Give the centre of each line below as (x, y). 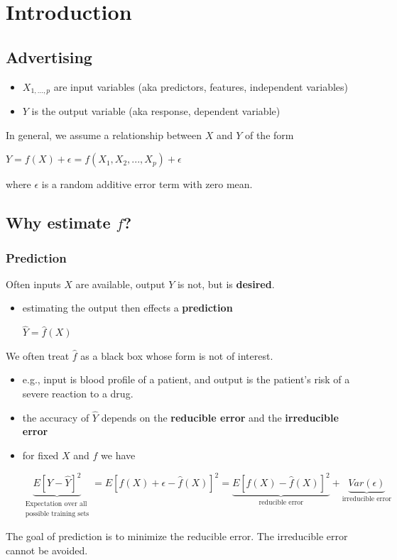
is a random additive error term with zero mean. (147, 184)
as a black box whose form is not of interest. (177, 355)
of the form (269, 134)
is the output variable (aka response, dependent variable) (156, 111)
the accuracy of (56, 417)
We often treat (38, 355)
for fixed (40, 455)
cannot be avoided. (47, 550)
